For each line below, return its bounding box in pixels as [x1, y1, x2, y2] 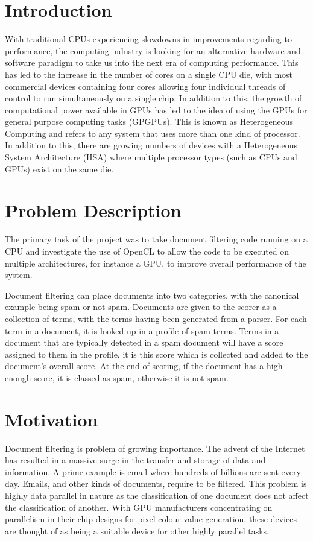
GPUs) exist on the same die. [5, 162, 114, 175]
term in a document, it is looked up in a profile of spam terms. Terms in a [5, 324, 279, 337]
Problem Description [5, 198, 182, 223]
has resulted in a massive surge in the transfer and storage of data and [5, 454, 266, 466]
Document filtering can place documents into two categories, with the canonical [5, 288, 299, 301]
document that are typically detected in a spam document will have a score [5, 336, 283, 349]
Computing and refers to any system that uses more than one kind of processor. [5, 127, 300, 139]
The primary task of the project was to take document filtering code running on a [5, 233, 308, 245]
